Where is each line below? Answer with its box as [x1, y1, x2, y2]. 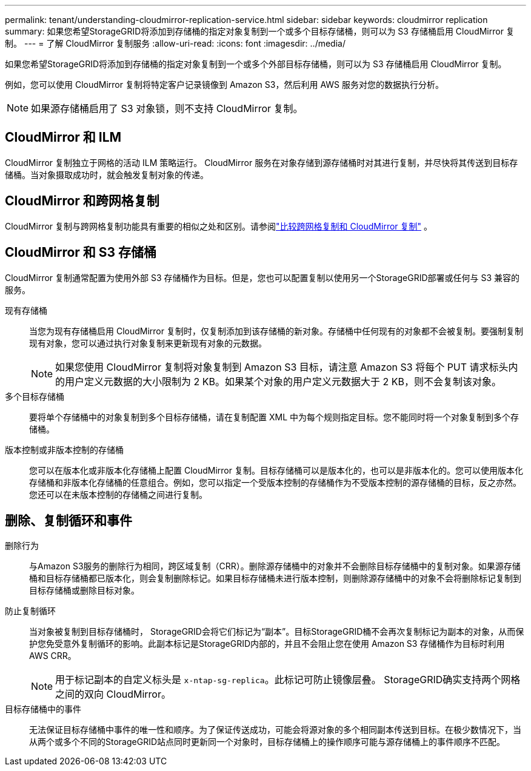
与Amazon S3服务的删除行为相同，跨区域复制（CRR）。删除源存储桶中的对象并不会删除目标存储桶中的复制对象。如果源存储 [29, 561, 521, 572]
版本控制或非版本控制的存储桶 [5, 444, 124, 455]
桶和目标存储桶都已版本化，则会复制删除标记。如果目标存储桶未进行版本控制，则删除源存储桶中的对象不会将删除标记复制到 [29, 573, 521, 584]
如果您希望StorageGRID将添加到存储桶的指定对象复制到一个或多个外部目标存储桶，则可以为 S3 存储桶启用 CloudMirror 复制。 [5, 59, 507, 69]
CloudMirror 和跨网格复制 [5, 193, 159, 209]
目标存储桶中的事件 [5, 704, 81, 715]
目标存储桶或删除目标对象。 [29, 585, 139, 596]
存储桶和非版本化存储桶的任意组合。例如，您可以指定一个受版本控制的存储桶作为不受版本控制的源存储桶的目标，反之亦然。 [29, 477, 521, 488]
